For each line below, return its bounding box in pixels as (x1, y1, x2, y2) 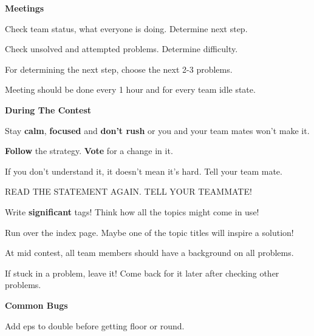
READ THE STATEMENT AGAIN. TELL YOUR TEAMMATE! (5, 185, 252, 198)
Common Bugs (5, 298, 68, 311)
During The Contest (5, 103, 92, 116)
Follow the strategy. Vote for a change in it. (5, 144, 173, 157)
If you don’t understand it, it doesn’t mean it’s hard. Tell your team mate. (5, 164, 282, 177)
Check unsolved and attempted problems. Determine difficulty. (5, 42, 238, 55)
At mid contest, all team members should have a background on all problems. (5, 246, 294, 259)
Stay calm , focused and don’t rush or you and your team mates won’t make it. (5, 124, 310, 136)
